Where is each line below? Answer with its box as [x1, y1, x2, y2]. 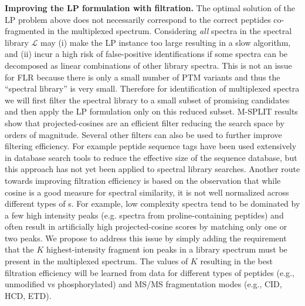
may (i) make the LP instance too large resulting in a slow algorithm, [40, 36, 291, 48]
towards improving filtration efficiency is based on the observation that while [5, 174, 281, 186]
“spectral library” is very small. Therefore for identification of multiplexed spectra [5, 82, 300, 95]
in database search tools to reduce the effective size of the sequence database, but [5, 151, 297, 163]
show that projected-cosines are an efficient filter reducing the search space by [5, 116, 284, 129]
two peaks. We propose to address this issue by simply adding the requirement [5, 231, 287, 244]
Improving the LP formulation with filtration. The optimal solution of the [5, 2, 296, 14]
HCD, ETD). [5, 289, 52, 301]
